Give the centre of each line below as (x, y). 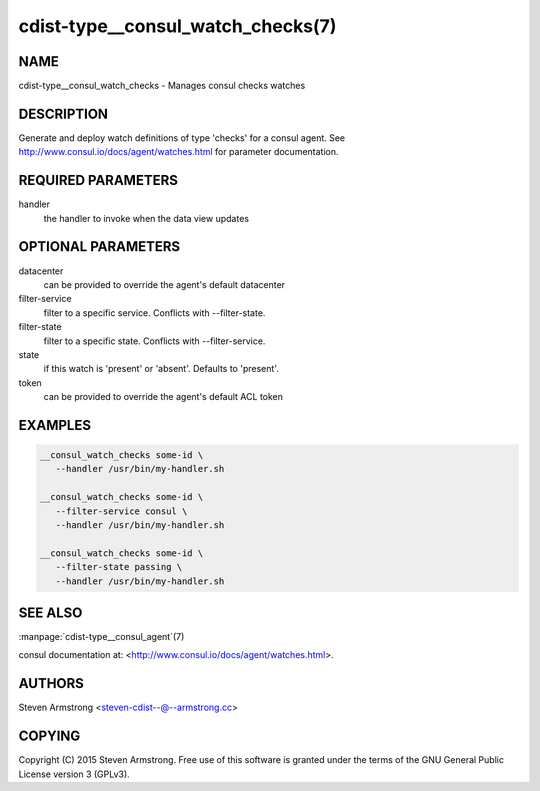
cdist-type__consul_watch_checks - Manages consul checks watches (162, 86)
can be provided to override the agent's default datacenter (164, 284)
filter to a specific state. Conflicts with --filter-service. (154, 341)
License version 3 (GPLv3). (74, 774)
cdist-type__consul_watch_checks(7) (177, 26)
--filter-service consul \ (121, 511)
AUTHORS (51, 683)
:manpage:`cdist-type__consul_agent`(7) (101, 637)
